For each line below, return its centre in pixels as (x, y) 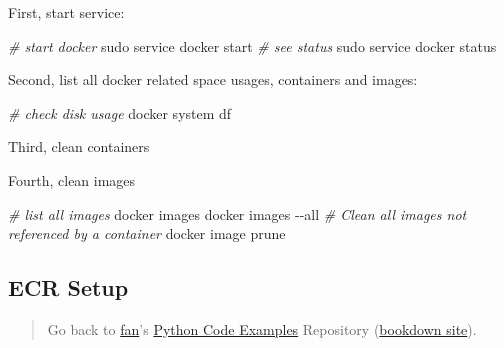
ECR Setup (68, 287)
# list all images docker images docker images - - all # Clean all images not (237, 213)
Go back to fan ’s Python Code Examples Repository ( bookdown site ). (262, 328)
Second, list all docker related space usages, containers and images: (213, 79)
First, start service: (66, 12)
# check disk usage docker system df (120, 112)
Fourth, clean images (72, 179)
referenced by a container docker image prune (147, 233)
